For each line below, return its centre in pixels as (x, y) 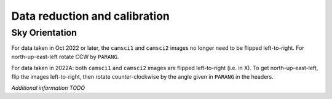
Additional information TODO (48, 88)
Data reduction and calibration (91, 16)
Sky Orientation (44, 33)
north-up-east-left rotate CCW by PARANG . (65, 57)
